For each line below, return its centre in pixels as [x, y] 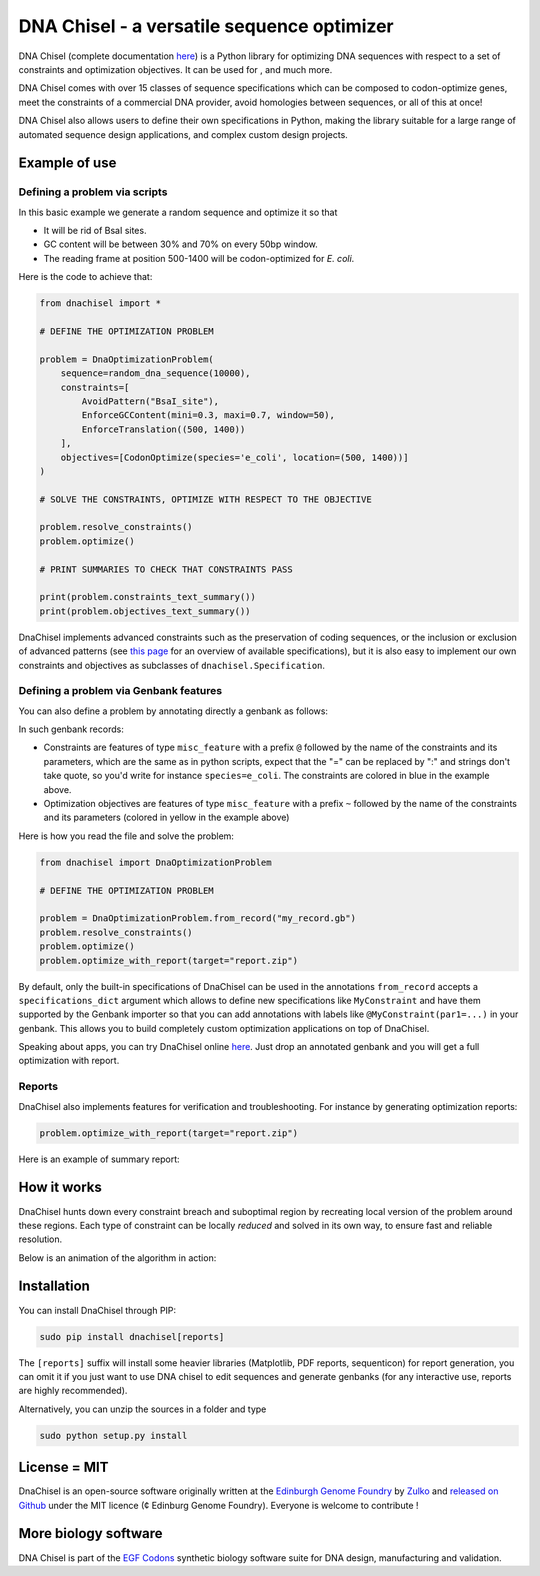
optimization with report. [69, 1061]
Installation [54, 1286]
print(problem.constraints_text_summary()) [148, 597]
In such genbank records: [71, 729]
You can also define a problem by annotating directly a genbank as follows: [173, 711]
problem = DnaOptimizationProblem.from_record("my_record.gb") [198, 918]
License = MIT [63, 1467]
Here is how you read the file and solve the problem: [126, 836]
